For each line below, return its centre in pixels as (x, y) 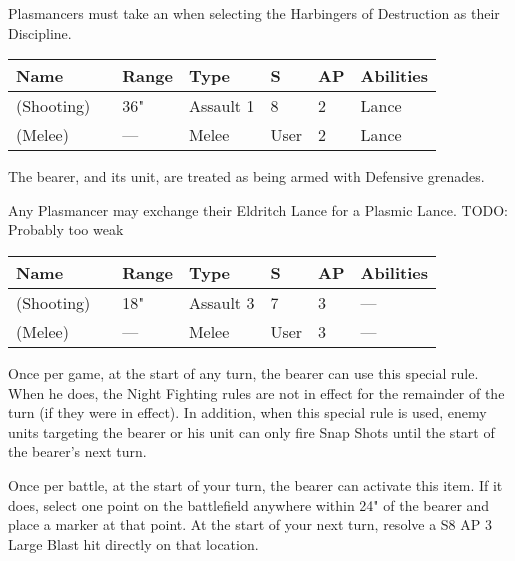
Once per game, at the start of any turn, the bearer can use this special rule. (243, 372)
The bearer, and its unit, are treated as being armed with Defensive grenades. (246, 176)
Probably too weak (66, 229)
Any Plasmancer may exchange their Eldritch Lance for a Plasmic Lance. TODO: (258, 209)
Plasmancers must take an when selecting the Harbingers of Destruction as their (254, 13)
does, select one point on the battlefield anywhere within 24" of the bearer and (249, 504)
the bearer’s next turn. (77, 451)
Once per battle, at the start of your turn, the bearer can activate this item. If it (255, 484)
